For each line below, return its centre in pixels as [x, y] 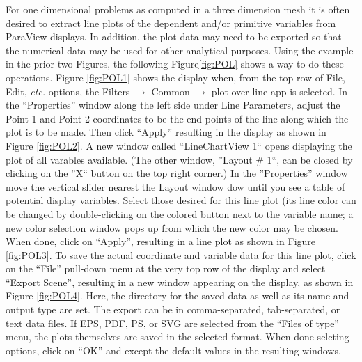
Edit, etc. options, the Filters [68, 91]
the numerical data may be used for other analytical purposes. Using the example [180, 50]
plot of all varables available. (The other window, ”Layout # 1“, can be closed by [179, 159]
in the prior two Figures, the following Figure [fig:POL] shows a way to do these [175, 64]
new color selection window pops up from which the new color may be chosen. [172, 227]
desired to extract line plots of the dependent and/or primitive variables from [171, 23]
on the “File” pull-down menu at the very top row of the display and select [166, 268]
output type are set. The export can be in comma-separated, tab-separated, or [173, 309]
